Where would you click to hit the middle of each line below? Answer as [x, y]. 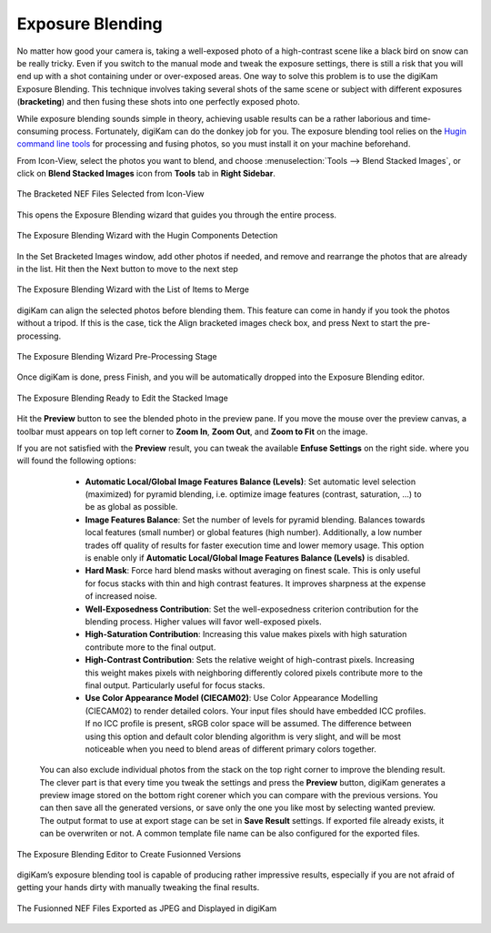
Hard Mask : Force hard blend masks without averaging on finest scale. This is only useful [253, 571]
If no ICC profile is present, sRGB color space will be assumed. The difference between [248, 724]
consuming [38, 131]
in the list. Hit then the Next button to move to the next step [127, 269]
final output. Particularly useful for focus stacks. [175, 685]
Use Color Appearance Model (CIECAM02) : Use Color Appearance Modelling [231, 698]
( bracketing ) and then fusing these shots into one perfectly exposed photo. [158, 102]
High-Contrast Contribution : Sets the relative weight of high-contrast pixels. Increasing [250, 660]
